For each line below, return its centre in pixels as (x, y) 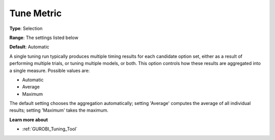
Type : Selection (26, 28)
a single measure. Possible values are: (50, 71)
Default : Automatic (29, 47)
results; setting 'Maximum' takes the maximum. (59, 110)
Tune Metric (36, 13)
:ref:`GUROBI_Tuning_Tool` (50, 129)
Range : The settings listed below (44, 38)
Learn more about (29, 120)
